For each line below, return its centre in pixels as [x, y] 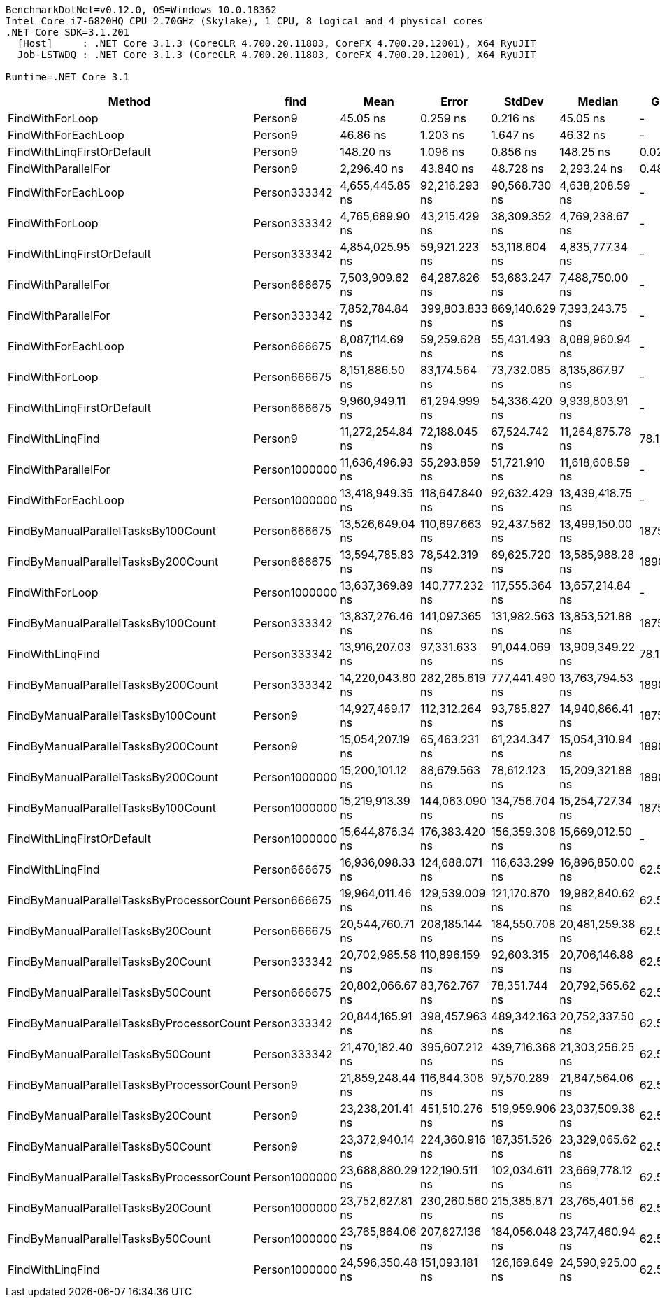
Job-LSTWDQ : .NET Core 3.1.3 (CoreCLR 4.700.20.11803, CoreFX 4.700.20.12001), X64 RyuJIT [277, 55]
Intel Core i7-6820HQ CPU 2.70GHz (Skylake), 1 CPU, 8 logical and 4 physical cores [244, 21]
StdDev [524, 101]
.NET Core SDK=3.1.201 [68, 32]
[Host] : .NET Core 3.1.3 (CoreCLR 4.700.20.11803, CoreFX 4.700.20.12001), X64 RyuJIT [277, 43]
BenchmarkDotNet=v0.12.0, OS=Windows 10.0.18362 [141, 10]
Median [598, 101]
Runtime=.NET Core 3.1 [68, 77]
